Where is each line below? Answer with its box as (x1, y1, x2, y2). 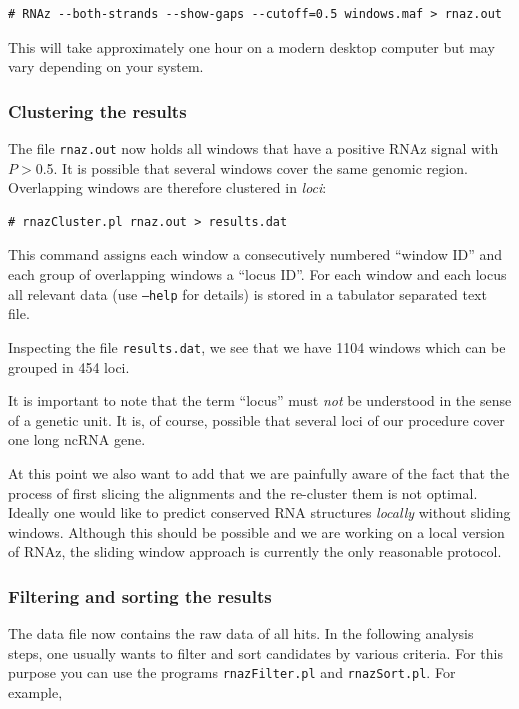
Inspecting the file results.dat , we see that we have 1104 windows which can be (8, 336, 506, 357)
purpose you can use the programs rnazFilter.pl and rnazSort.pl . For (8, 662, 456, 683)
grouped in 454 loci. (8, 356, 130, 377)
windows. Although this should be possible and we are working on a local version (8, 521, 505, 542)
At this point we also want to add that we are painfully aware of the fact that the (8, 462, 510, 483)
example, (8, 681, 63, 702)
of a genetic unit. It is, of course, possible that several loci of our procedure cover (8, 409, 505, 430)
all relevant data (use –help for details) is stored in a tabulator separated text (8, 283, 487, 304)
